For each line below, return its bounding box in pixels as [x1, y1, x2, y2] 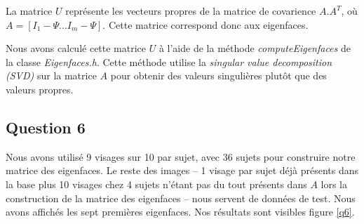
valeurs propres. [6, 81, 74, 96]
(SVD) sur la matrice [6, 68, 97, 83]
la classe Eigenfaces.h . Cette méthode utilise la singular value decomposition [6, 54, 332, 69]
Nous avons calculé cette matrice [6, 41, 147, 55]
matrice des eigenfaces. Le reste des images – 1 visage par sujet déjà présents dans [6, 163, 359, 178]
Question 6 [6, 116, 86, 138]
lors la [321, 176, 347, 191]
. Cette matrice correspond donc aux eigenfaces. [102, 17, 309, 32]
